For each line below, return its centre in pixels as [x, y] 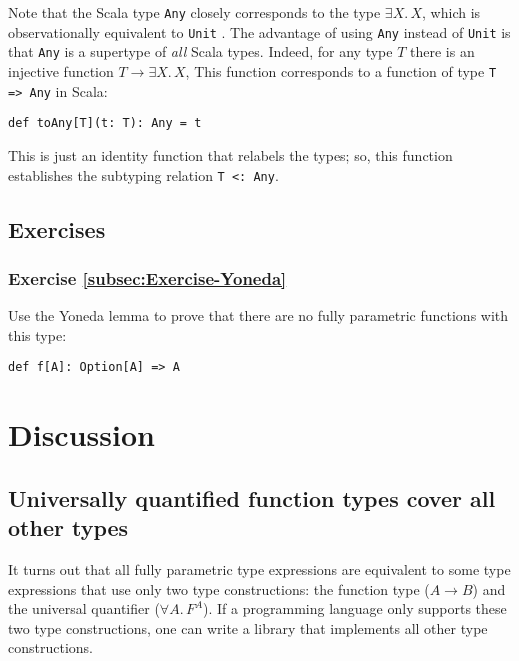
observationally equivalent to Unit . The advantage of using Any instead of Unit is [259, 31]
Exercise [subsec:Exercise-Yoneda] [147, 277]
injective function [61, 70]
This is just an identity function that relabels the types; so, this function [230, 154]
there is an [442, 51]
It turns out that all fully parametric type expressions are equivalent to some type [259, 569]
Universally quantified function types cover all [252, 497]
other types [68, 527]
